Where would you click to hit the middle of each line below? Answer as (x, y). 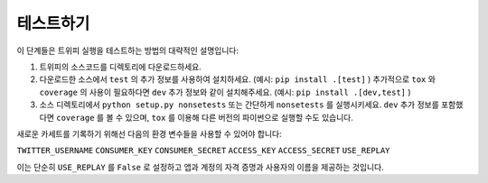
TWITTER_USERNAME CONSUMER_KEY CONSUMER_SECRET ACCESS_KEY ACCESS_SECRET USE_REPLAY (203, 151)
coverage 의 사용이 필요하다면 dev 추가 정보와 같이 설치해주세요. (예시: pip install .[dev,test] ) (225, 92)
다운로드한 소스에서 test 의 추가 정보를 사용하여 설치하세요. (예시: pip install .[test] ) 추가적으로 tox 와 (237, 79)
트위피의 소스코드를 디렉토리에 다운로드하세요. (121, 67)
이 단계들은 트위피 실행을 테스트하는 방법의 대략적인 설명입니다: (128, 50)
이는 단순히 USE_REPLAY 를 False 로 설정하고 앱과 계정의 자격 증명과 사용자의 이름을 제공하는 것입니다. (200, 167)
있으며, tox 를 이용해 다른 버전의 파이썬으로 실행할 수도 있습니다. (239, 117)
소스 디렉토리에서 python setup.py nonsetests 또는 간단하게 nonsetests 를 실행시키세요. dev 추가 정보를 (239, 105)
